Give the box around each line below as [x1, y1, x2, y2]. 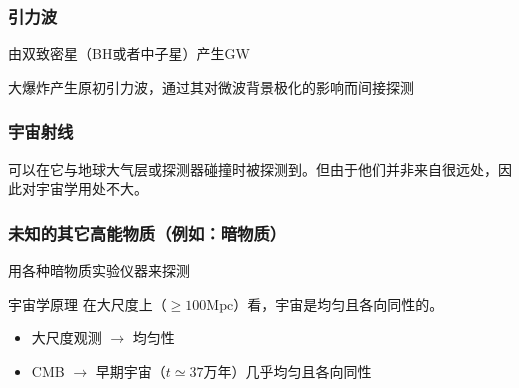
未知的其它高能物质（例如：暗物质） [8, 220, 287, 245]
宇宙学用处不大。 [35, 178, 148, 199]
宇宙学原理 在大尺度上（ [8, 293, 167, 314]
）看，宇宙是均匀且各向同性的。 [233, 293, 444, 314]
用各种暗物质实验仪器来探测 [8, 260, 190, 281]
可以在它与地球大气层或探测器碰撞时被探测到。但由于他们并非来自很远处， [8, 158, 498, 179]
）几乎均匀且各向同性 [231, 360, 372, 381]
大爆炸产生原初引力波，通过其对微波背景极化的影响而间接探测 [8, 76, 414, 97]
